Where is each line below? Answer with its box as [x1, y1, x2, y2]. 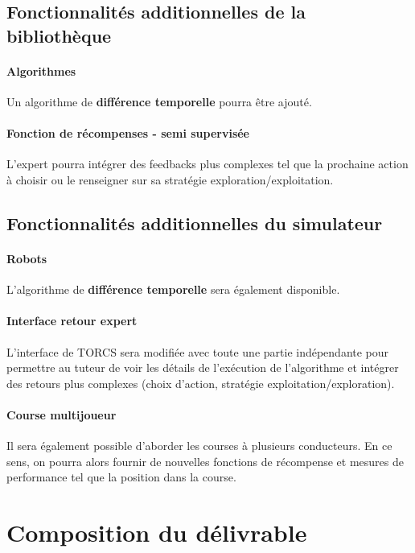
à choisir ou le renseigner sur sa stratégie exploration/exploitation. [6, 171, 334, 188]
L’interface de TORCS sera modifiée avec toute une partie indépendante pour [6, 343, 389, 360]
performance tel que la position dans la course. [6, 468, 236, 485]
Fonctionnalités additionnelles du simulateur [6, 210, 383, 235]
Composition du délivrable [6, 516, 307, 549]
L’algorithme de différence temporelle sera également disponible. [6, 281, 340, 298]
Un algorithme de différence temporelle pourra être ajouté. [6, 93, 312, 109]
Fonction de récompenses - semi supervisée [6, 125, 249, 142]
